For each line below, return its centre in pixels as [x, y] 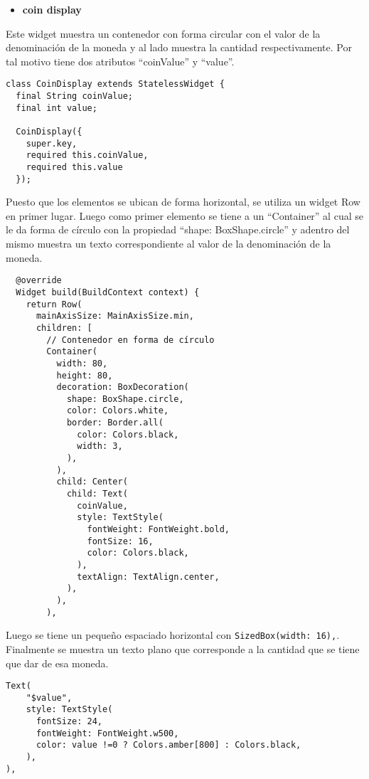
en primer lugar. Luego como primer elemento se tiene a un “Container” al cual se [184, 215]
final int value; [57, 108]
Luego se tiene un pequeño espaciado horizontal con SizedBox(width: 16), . [173, 635]
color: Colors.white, [118, 411]
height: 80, [85, 375]
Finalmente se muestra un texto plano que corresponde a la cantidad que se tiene [183, 648]
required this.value [74, 167]
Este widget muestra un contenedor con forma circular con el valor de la [163, 33]
